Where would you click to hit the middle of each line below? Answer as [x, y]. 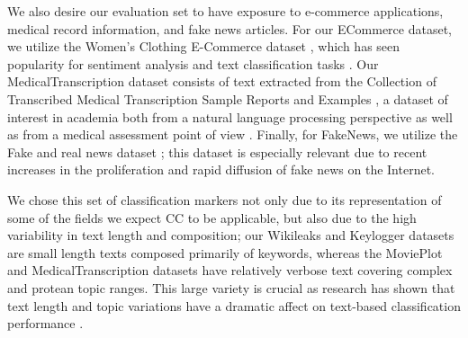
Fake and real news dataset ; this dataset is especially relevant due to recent [217, 151]
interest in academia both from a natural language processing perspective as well [230, 116]
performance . [45, 323]
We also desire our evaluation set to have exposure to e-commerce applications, [225, 11]
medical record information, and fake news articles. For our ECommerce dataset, [229, 28]
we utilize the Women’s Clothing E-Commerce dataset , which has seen [204, 46]
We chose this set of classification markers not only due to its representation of [225, 199]
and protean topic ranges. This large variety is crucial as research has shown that [231, 287]
